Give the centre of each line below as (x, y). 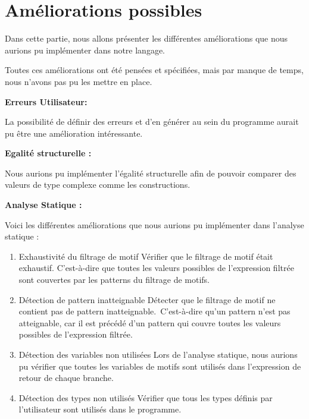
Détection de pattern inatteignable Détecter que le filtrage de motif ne (147, 299)
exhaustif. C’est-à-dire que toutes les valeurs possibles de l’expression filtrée (156, 268)
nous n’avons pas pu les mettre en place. (79, 81)
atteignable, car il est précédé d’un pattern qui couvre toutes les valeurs (150, 322)
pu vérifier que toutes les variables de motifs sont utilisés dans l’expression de (160, 366)
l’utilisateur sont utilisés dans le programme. (100, 409)
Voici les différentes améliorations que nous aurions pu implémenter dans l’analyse (154, 224)
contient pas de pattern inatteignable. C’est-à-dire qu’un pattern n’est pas (154, 311)
